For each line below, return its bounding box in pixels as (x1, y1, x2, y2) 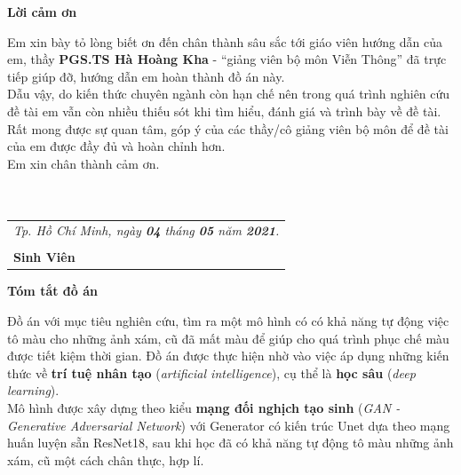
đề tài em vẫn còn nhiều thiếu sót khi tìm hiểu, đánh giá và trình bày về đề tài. (7, 101, 441, 120)
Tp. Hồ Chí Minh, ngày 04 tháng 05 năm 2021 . (13, 221, 280, 240)
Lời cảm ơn (7, 3, 77, 20)
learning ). (7, 381, 60, 400)
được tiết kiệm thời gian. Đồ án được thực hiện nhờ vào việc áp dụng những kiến (7, 346, 449, 365)
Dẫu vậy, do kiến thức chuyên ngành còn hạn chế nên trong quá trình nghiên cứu (7, 84, 450, 103)
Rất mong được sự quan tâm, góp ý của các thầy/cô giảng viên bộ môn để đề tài (7, 119, 449, 138)
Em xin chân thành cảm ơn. (7, 154, 160, 172)
